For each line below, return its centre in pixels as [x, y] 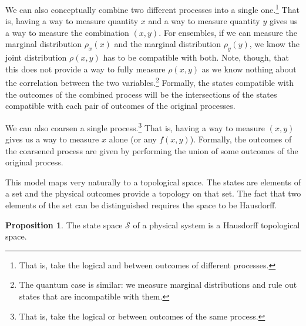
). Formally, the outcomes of [241, 139]
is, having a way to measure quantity [72, 21]
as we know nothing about [249, 69]
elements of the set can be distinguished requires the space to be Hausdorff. [141, 205]
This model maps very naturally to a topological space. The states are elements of [153, 182]
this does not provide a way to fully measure [85, 69]
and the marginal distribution [167, 44]
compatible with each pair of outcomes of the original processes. [120, 106]
